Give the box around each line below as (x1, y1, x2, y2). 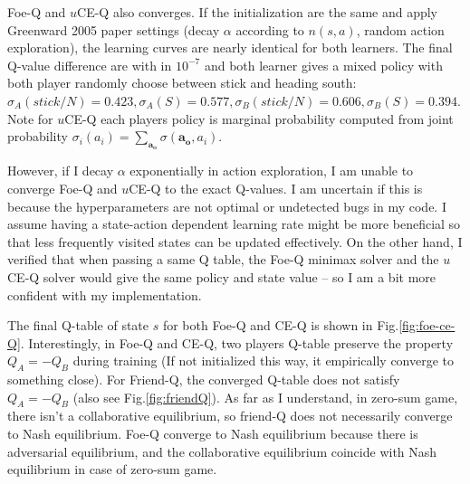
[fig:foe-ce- (398, 316, 456, 335)
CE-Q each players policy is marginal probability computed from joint (64, 109, 454, 128)
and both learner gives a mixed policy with (204, 55, 443, 74)
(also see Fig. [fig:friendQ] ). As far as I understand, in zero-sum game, (72, 387, 458, 406)
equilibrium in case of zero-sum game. (7, 460, 217, 479)
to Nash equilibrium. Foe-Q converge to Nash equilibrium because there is (7, 424, 418, 443)
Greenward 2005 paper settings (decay (7, 20, 220, 39)
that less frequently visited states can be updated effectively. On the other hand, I (7, 232, 463, 251)
